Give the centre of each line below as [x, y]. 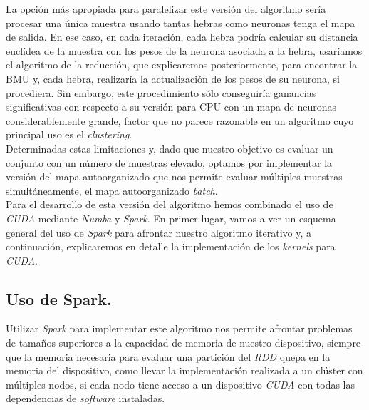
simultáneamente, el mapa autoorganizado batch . [112, 190]
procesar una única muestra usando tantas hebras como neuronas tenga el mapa [181, 22]
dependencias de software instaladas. [85, 398]
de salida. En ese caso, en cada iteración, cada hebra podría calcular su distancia [182, 37]
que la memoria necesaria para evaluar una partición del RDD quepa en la [168, 356]
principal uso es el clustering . [69, 134]
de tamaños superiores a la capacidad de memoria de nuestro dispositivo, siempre [183, 343]
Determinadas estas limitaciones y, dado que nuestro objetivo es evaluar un [170, 148]
